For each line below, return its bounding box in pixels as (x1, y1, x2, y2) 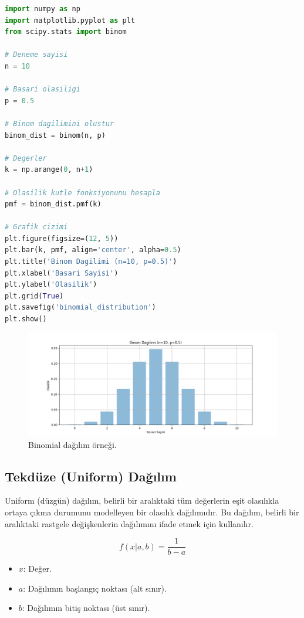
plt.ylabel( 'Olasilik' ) (5, 280, 97, 289)
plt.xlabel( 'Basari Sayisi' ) (5, 269, 119, 277)
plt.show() (5, 315, 47, 324)
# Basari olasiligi (5, 85, 80, 94)
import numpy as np (5, 5, 80, 13)
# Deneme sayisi (5, 50, 68, 59)
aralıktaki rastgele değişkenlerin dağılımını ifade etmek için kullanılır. (5, 517, 254, 529)
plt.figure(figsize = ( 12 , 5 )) (5, 234, 119, 243)
